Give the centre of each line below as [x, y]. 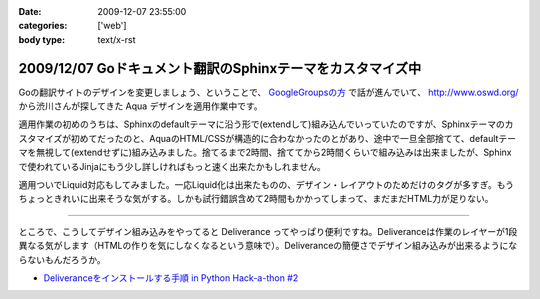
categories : [43, 26]
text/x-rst [116, 39]
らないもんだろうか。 [62, 259]
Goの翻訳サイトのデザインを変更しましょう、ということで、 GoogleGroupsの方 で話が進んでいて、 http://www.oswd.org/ [268, 92]
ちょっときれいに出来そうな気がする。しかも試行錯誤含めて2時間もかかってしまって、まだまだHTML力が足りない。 [256, 199]
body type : [41, 39]
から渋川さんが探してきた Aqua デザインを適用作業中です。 [141, 106]
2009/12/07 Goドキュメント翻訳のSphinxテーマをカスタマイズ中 [220, 68]
